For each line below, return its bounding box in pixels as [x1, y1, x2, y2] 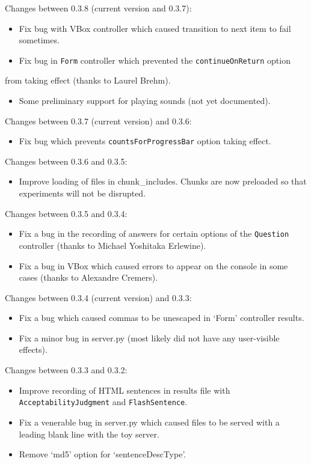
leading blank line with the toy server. [19, 427, 159, 440]
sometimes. [19, 34, 60, 46]
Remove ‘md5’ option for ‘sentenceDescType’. [19, 448, 186, 460]
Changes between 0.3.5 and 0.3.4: [5, 207, 128, 219]
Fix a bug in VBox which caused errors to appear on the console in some [19, 259, 288, 272]
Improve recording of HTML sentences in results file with [19, 383, 230, 396]
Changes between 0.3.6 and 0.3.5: [5, 154, 128, 167]
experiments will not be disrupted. [19, 187, 146, 200]
